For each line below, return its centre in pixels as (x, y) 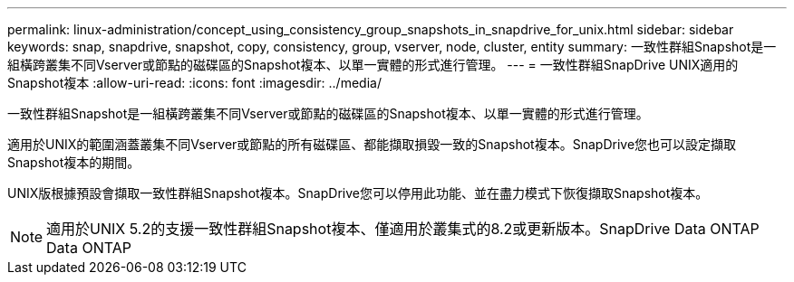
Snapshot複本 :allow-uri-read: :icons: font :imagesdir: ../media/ (194, 83)
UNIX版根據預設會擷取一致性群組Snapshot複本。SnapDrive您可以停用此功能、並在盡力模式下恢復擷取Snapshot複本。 (358, 193)
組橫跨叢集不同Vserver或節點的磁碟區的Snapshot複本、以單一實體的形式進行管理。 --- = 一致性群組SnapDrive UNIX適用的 (373, 65)
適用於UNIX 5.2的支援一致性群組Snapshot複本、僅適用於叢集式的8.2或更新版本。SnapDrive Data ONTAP (403, 229)
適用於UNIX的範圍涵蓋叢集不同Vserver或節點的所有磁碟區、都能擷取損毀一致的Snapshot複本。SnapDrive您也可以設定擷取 (372, 144)
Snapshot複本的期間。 (74, 162)
